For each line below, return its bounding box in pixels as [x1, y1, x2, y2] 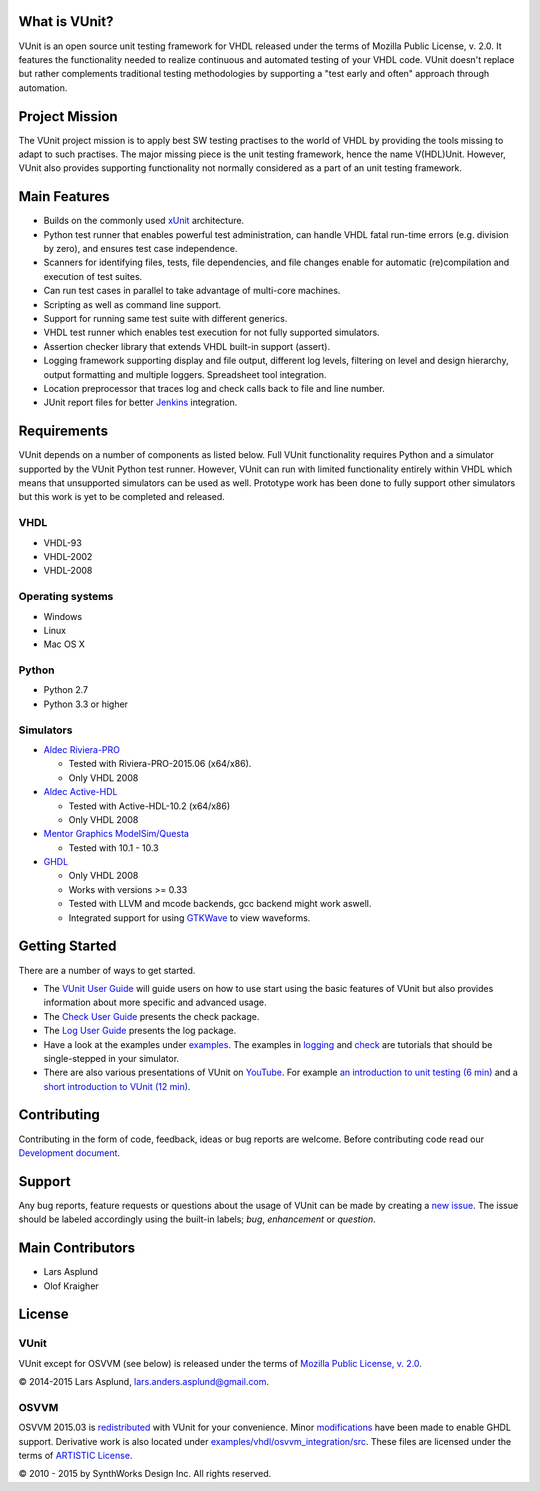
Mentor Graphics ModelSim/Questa [43, 828, 190, 840]
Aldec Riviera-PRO [43, 743, 120, 755]
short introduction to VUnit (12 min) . [43, 1080, 191, 1092]
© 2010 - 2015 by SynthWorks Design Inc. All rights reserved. [18, 1468, 272, 1480]
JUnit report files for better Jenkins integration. [43, 396, 238, 409]
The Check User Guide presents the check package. [43, 1010, 260, 1022]
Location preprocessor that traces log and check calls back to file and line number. [43, 382, 385, 394]
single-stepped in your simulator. [43, 1052, 180, 1064]
